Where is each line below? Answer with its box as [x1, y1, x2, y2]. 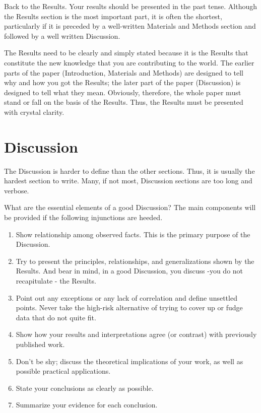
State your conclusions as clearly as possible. [16, 382, 154, 393]
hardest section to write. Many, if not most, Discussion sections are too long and [4, 175, 252, 186]
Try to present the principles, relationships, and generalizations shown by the [16, 255, 254, 266]
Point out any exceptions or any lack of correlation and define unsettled [16, 292, 237, 303]
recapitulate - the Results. [16, 276, 96, 286]
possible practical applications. [16, 366, 111, 376]
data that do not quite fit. [16, 312, 96, 322]
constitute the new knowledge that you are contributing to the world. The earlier [4, 57, 254, 67]
